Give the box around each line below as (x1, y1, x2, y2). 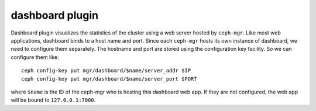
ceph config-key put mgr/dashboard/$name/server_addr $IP (21, 67, 191, 74)
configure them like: (11, 53, 59, 61)
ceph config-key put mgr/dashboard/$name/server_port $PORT (21, 75, 197, 82)
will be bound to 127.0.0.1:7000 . (11, 96, 96, 103)
